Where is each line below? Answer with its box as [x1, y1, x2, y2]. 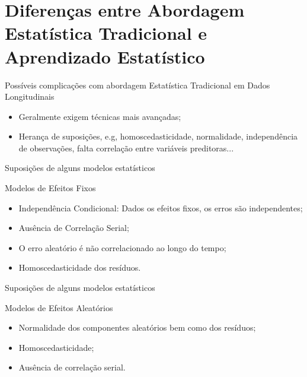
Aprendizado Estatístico [5, 44, 205, 68]
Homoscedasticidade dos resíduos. [18, 261, 141, 274]
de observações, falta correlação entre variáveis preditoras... [18, 141, 234, 154]
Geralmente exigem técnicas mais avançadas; [18, 110, 181, 122]
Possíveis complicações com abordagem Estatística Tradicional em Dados [5, 78, 270, 91]
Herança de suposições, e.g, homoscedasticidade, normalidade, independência [18, 130, 298, 142]
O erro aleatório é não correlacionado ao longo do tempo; [18, 241, 226, 254]
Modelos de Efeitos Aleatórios [5, 301, 113, 313]
